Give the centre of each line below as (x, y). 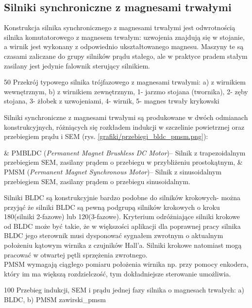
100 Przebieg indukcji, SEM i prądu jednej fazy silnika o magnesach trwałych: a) (124, 290)
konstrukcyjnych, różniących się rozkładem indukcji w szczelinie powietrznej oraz (124, 127)
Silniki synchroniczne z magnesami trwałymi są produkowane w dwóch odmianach (126, 117)
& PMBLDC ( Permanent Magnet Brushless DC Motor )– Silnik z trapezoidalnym (125, 152)
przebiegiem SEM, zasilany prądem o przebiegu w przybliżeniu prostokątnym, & (123, 162)
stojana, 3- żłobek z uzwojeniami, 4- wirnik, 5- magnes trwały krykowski (112, 101)
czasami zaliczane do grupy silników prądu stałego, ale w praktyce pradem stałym (126, 56)
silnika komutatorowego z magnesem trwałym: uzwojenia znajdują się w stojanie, (124, 37)
